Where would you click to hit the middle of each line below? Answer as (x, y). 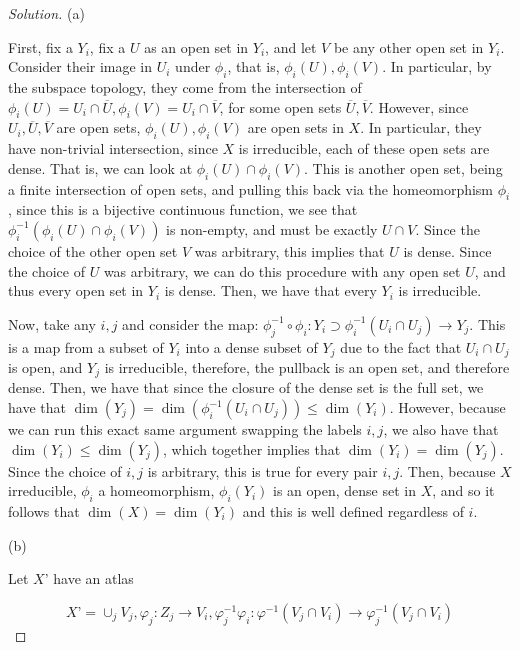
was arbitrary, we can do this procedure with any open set (282, 270)
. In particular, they (421, 127)
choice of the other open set (93, 250)
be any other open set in (408, 46)
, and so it (463, 490)
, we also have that (441, 429)
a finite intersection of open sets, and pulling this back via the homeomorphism (251, 188)
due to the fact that (401, 346)
